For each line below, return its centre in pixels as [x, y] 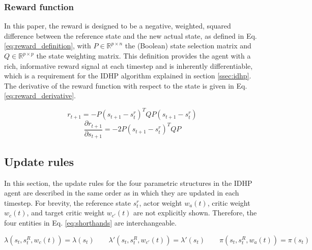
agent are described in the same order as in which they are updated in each [122, 193]
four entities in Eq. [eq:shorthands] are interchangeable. [90, 222]
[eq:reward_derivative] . [40, 95]
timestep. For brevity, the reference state [67, 202]
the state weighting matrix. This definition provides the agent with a [144, 55]
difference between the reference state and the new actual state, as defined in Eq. [131, 35]
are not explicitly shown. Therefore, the [195, 213]
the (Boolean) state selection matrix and [188, 46]
